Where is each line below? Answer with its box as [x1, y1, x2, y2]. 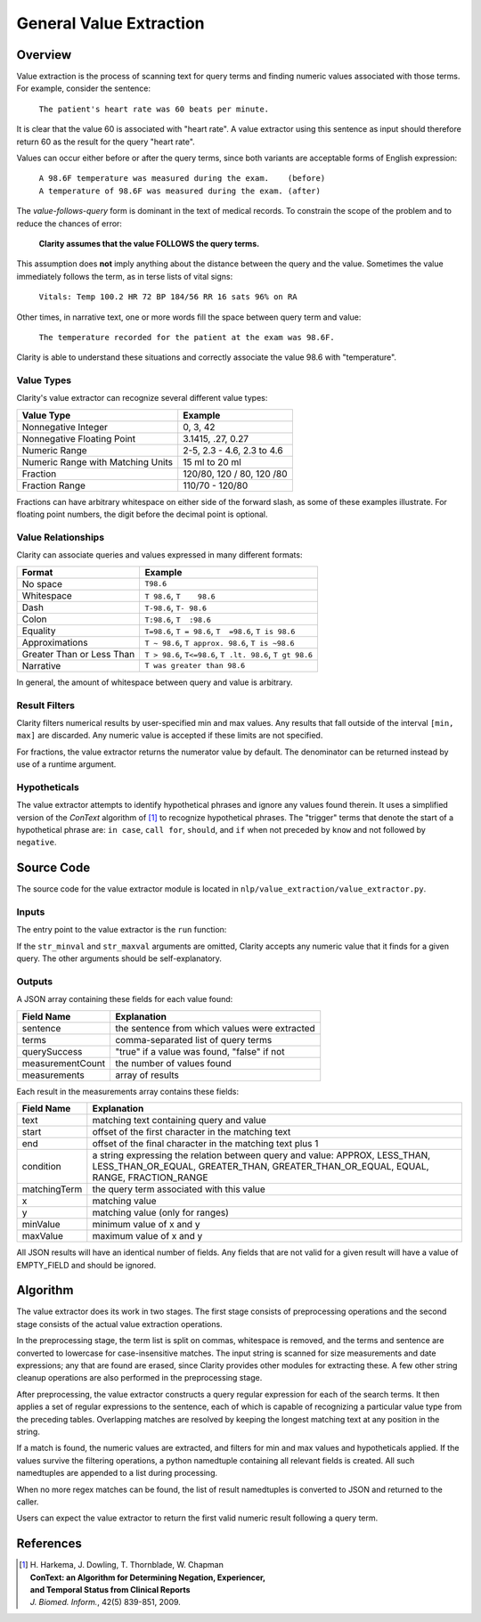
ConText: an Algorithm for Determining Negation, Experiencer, [29, 1572, 266, 1583]
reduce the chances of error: [16, 218, 122, 229]
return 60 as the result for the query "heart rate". [16, 136, 195, 147]
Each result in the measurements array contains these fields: [16, 1086, 240, 1096]
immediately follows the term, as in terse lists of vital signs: [16, 271, 233, 281]
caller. [16, 1496, 39, 1507]
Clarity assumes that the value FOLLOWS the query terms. [38, 238, 260, 249]
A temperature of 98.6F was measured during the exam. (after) [38, 185, 321, 196]
